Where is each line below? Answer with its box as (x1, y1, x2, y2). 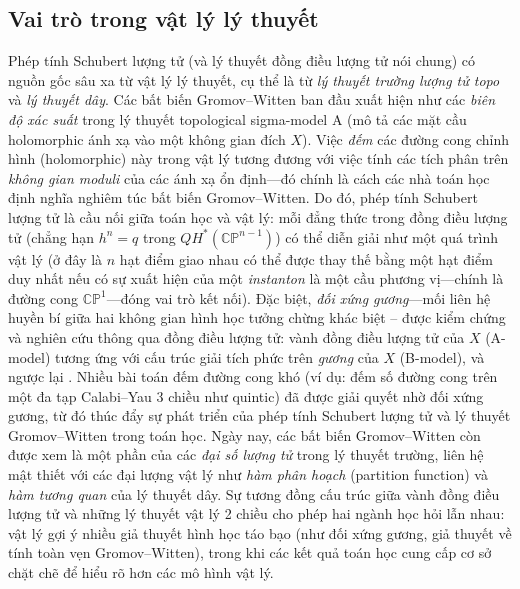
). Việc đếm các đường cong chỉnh (302, 128, 510, 149)
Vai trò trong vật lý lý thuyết (8, 3, 319, 34)
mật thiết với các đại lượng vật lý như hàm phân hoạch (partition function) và (8, 464, 488, 485)
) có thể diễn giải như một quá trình (275, 226, 499, 247)
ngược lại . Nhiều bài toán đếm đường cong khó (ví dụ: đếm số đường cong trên (8, 366, 498, 387)
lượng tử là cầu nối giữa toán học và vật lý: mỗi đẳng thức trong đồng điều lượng (8, 206, 508, 227)
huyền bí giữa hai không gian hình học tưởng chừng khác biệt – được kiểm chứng (8, 307, 506, 328)
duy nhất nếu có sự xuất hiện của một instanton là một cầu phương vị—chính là (8, 268, 504, 289)
